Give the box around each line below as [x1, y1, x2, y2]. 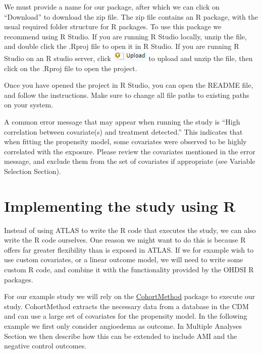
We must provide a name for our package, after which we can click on [4, 2, 220, 12]
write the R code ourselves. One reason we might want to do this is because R [4, 234, 246, 245]
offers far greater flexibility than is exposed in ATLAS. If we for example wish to [4, 244, 254, 255]
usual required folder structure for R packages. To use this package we [4, 21, 222, 32]
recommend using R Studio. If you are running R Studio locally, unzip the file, [4, 31, 247, 41]
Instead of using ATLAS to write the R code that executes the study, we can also [4, 224, 256, 235]
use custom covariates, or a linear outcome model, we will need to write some [4, 254, 243, 265]
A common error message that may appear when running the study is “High [4, 116, 240, 127]
